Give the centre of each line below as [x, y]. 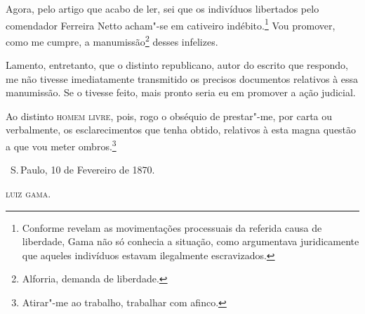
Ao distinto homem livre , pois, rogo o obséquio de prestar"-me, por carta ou [169, 116]
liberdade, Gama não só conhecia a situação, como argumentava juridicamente [191, 241]
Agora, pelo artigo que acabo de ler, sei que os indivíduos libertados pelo [162, 8]
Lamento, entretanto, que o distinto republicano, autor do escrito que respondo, [177, 65]
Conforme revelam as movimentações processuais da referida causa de [172, 227]
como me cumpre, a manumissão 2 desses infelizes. [112, 40]
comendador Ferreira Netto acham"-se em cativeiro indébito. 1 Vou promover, [171, 24]
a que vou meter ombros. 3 [61, 145]
